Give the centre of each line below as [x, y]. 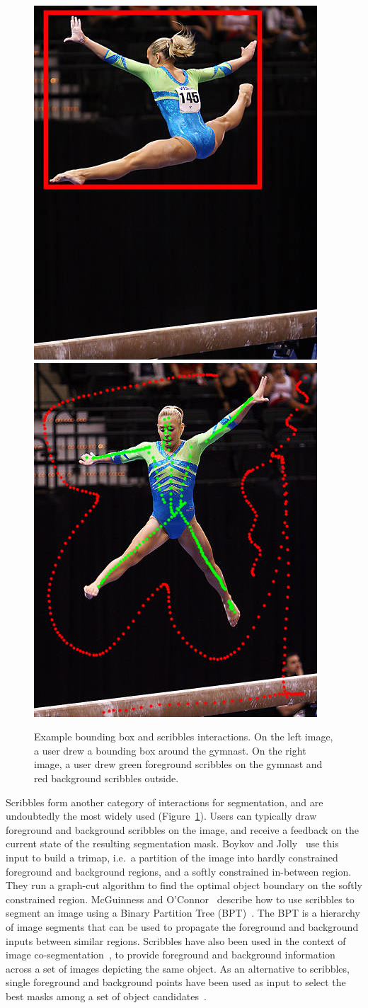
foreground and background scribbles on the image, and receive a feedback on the [182, 829]
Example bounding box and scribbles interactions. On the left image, [184, 737]
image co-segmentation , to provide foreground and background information [171, 955]
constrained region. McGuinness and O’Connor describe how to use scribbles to [180, 899]
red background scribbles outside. [107, 778]
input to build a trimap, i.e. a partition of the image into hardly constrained [172, 857]
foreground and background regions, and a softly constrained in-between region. [179, 871]
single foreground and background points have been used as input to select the [176, 982]
